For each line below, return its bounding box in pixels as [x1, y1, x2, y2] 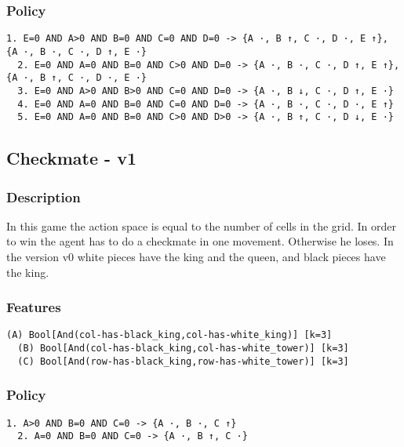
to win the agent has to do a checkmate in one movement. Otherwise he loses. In [6, 233, 394, 249]
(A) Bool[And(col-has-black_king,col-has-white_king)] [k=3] [6, 329, 333, 341]
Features [6, 297, 61, 317]
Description [6, 187, 81, 206]
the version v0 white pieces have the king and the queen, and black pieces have [6, 249, 386, 264]
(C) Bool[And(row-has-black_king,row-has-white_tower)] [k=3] [17, 355, 349, 367]
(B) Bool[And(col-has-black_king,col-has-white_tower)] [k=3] [17, 343, 349, 354]
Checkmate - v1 [6, 146, 137, 170]
